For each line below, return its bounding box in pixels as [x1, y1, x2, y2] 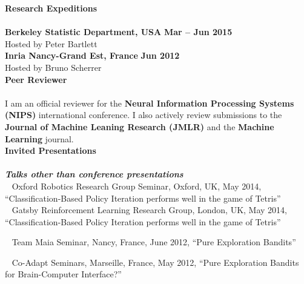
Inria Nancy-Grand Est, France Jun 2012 [5, 49, 180, 62]
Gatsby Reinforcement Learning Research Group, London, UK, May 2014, [12, 203, 288, 216]
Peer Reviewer [5, 73, 67, 85]
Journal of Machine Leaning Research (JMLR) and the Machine [5, 120, 274, 133]
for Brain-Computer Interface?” [5, 268, 122, 280]
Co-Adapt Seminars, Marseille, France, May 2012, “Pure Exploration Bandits [12, 256, 299, 268]
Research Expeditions [5, 2, 97, 14]
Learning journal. [5, 132, 74, 145]
